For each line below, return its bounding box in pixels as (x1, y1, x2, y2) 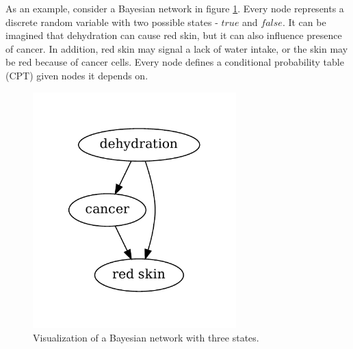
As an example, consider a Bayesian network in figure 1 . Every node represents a (5, 1, 344, 15)
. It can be (282, 14, 326, 29)
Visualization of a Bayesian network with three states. (33, 330, 259, 344)
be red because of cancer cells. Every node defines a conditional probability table (5, 55, 344, 69)
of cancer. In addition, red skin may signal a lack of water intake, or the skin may (5, 41, 348, 55)
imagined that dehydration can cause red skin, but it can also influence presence (5, 28, 342, 42)
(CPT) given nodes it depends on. (5, 68, 148, 82)
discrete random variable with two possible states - (5, 14, 218, 29)
